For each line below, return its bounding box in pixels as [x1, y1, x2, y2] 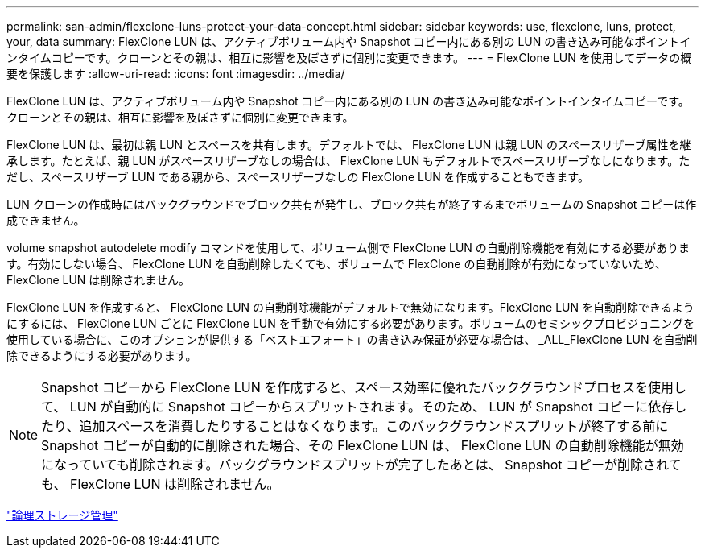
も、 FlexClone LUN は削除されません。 [41, 476, 280, 492]
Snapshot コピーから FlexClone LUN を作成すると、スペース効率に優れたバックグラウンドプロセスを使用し [41, 379, 687, 395]
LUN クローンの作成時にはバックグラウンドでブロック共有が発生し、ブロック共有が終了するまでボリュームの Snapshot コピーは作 [6, 197, 697, 211]
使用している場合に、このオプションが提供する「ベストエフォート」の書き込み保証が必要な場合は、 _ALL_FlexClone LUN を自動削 [6, 333, 698, 346]
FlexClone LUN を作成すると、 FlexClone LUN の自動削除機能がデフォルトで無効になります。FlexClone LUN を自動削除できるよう [6, 300, 695, 314]
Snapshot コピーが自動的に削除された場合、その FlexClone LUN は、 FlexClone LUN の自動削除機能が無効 [41, 437, 684, 453]
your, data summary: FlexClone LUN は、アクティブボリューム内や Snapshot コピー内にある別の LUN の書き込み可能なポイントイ [6, 35, 691, 48]
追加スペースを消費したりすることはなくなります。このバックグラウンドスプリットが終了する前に [79, 418, 669, 434]
